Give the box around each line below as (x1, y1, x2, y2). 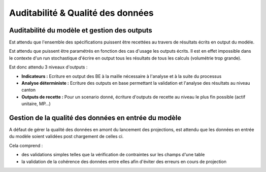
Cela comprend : (9, 142, 43, 148)
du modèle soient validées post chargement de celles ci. (9, 134, 124, 139)
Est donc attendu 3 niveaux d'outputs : (9, 64, 88, 70)
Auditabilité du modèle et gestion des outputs (9, 26, 152, 34)
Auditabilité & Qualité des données (9, 7, 154, 18)
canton (21, 87, 36, 93)
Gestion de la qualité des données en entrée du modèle (9, 114, 182, 122)
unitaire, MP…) (21, 101, 51, 107)
